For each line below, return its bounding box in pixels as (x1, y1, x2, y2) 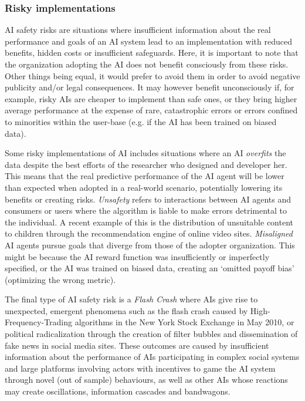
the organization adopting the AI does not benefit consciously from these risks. (5, 58, 289, 70)
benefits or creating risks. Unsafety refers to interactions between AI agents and (5, 193, 292, 205)
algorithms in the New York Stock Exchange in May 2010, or (74, 316, 294, 328)
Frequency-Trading (5, 316, 73, 328)
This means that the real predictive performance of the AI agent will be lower (5, 170, 284, 182)
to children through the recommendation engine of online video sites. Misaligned (5, 227, 293, 240)
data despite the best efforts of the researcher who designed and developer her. (5, 158, 287, 170)
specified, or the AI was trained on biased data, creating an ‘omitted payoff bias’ (5, 262, 294, 274)
